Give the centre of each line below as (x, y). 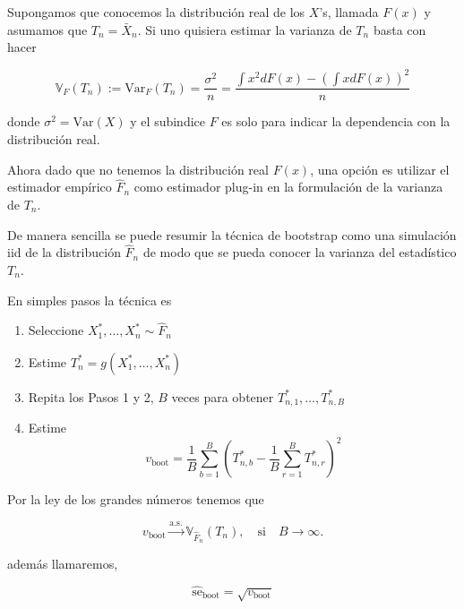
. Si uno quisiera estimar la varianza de (245, 29)
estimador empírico (60, 187)
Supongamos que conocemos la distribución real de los (156, 12)
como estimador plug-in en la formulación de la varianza (288, 187)
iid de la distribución (64, 252)
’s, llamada (349, 12)
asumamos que (47, 29)
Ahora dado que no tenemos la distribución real (138, 169)
